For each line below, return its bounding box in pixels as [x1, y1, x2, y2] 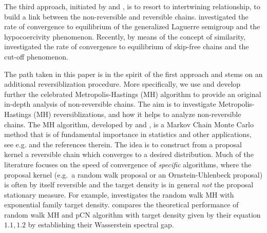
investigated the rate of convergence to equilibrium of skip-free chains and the [4, 41, 249, 52]
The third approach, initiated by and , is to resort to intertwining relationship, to [4, 1, 260, 11]
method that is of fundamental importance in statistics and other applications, [4, 129, 252, 140]
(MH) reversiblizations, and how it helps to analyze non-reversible [33, 108, 241, 119]
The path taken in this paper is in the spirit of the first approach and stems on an [4, 68, 263, 79]
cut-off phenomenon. [4, 51, 68, 62]
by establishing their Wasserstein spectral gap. [28, 219, 174, 230]
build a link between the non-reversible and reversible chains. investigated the [4, 11, 249, 22]
